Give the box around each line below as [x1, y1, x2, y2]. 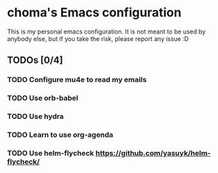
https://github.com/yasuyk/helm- [95, 148, 211, 158]
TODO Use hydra [7, 111, 64, 121]
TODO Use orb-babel [7, 94, 79, 103]
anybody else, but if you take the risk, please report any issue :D [7, 34, 189, 42]
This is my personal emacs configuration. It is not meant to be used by [7, 27, 206, 36]
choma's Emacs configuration [7, 5, 182, 21]
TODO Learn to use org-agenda [7, 130, 114, 139]
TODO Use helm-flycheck [7, 148, 95, 158]
